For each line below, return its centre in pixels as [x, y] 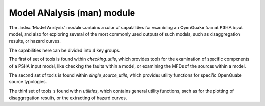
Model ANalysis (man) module [72, 13]
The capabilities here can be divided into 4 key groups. [65, 50]
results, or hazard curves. [35, 41]
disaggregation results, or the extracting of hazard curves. [68, 98]
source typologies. [28, 82]
